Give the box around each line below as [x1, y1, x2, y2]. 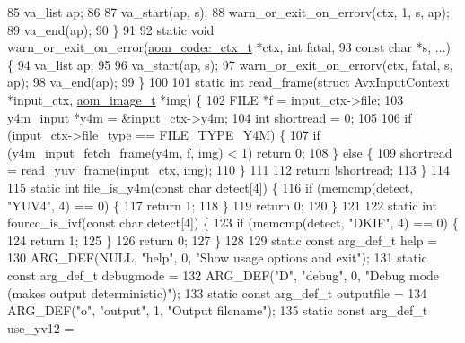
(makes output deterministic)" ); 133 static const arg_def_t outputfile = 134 [7, 283, 427, 302]
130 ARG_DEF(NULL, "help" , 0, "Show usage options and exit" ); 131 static [7, 248, 427, 267]
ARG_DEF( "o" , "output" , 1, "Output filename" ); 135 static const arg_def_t [7, 301, 428, 320]
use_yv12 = [7, 318, 75, 337]
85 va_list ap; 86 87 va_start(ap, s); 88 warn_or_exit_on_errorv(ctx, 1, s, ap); [7, 3, 450, 21]
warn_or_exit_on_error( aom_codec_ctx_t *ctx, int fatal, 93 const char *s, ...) [7, 38, 451, 56]
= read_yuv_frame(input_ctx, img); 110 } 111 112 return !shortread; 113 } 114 [7, 160, 451, 179]
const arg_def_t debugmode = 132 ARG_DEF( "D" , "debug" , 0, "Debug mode [7, 265, 440, 284]
